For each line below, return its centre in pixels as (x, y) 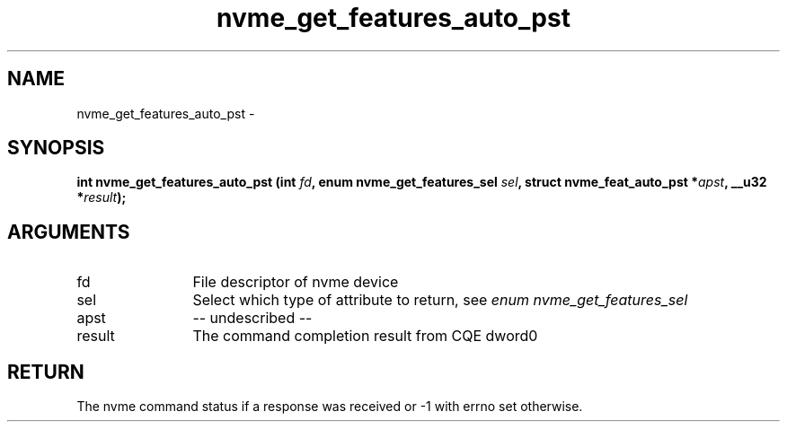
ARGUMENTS (69, 232)
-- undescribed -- (252, 318)
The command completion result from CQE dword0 (365, 336)
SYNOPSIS (56, 148)
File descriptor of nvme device (296, 282)
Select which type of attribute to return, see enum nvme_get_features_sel (440, 300)
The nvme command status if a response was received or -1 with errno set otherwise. (330, 407)
